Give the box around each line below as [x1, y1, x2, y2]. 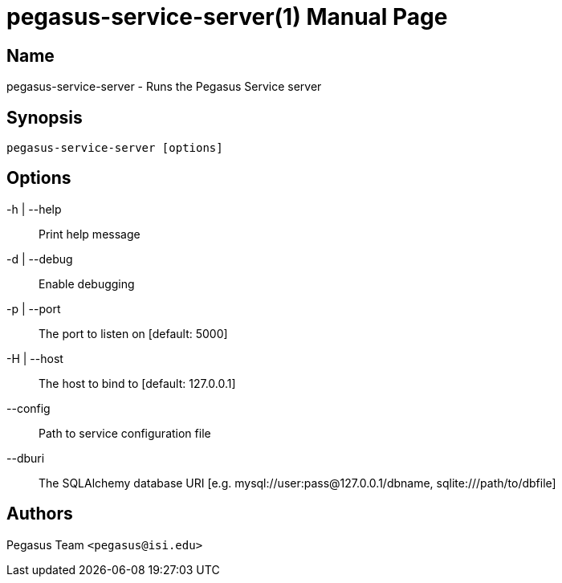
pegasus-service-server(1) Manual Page [6, 3, 448, 31]
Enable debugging [39, 276, 135, 291]
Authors [6, 503, 73, 524]
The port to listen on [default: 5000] [39, 326, 228, 340]
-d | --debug [6, 251, 73, 266]
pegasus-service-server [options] [6, 141, 223, 155]
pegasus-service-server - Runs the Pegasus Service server [6, 79, 322, 94]
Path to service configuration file [39, 426, 211, 440]
